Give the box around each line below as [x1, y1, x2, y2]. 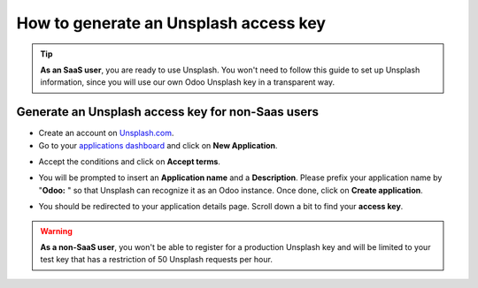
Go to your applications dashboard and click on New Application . [38, 140, 278, 150]
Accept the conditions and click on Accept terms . [38, 156, 221, 167]
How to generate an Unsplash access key [16, 13, 327, 33]
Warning [40, 225, 73, 236]
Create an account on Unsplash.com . [38, 128, 174, 139]
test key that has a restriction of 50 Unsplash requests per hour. [40, 254, 274, 265]
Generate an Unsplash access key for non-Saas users [16, 104, 319, 119]
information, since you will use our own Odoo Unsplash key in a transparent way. [40, 77, 335, 87]
